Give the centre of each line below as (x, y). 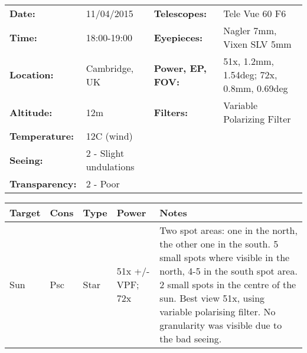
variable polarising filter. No (218, 311)
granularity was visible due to (221, 325)
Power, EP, (180, 68)
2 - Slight (105, 153)
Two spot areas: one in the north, (228, 230)
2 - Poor (103, 184)
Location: (32, 75)
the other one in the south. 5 (219, 244)
